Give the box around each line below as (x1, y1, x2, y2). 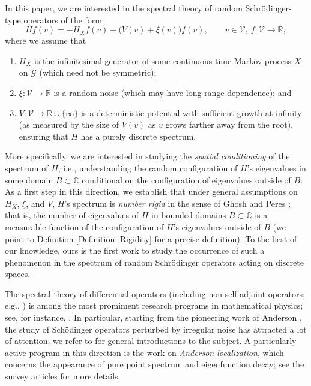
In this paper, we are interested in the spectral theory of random (5, 2, 243, 14)
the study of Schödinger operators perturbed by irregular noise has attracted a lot (5, 322, 307, 335)
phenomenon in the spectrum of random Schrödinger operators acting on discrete (5, 255, 304, 268)
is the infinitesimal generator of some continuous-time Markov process (34, 54, 291, 67)
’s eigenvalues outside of (173, 220, 261, 233)
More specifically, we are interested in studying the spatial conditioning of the (5, 150, 290, 162)
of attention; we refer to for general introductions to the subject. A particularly (5, 334, 297, 347)
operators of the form (23, 13, 102, 26)
